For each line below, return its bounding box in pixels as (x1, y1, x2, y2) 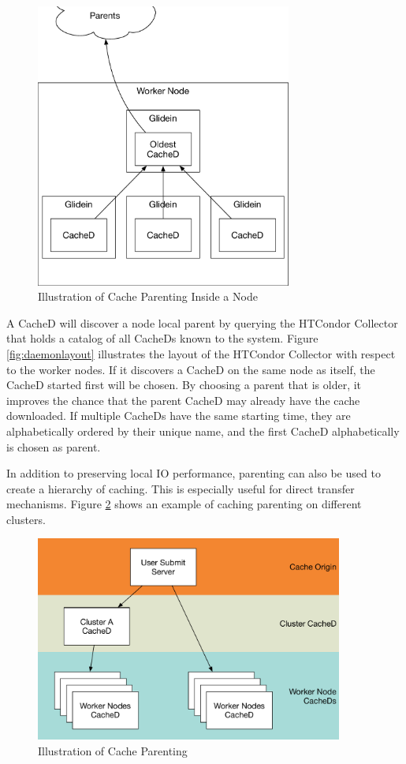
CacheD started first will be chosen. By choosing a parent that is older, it (6, 376, 362, 393)
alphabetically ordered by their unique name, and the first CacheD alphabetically (6, 422, 400, 439)
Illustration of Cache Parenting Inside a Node (38, 288, 258, 305)
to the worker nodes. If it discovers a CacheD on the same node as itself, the (6, 361, 375, 377)
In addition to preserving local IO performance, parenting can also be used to (6, 465, 381, 481)
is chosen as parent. (6, 438, 101, 455)
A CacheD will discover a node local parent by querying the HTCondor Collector (6, 314, 398, 331)
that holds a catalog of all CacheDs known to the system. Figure (6, 330, 318, 346)
